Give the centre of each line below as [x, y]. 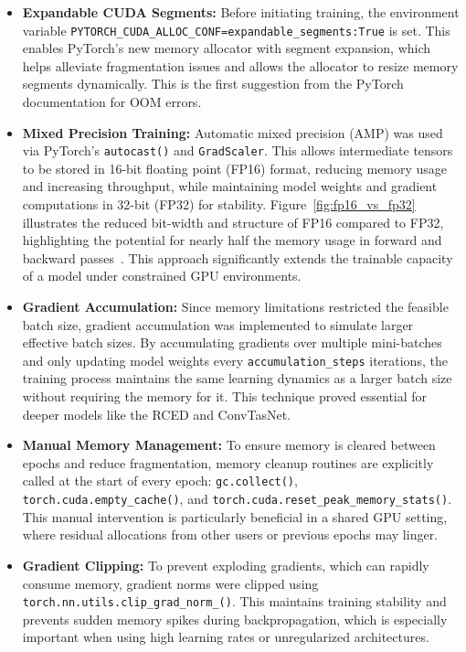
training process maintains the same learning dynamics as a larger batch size [237, 378]
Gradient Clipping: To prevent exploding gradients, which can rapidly [226, 565]
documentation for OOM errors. [112, 102]
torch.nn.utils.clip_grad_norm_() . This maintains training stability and [234, 601]
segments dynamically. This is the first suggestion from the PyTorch [213, 84]
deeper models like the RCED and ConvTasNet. [156, 414]
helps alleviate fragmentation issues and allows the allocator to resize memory [240, 65]
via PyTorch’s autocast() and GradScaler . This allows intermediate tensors [238, 150]
